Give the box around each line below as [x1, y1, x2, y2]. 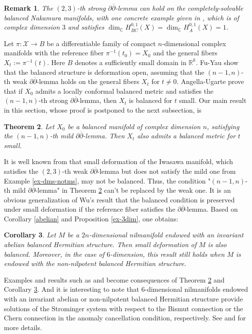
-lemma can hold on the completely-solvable [115, 3, 243, 13]
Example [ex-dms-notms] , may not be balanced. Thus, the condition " [4, 175, 211, 185]
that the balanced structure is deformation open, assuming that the [4, 67, 205, 77]
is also [207, 239, 227, 250]
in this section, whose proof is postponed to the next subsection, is [4, 104, 202, 115]
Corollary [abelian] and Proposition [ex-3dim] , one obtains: [4, 213, 178, 223]
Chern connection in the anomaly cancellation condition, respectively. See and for [4, 313, 246, 323]
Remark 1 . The [4, 3, 53, 13]
